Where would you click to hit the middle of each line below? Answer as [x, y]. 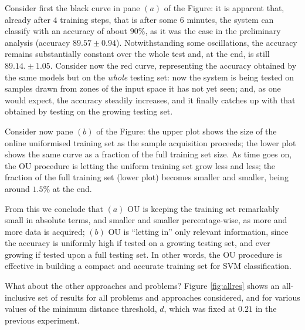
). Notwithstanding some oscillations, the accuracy [207, 42]
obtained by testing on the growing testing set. [89, 111]
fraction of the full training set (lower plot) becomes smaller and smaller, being [147, 177]
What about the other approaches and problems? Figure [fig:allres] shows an [142, 286]
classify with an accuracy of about [66, 31]
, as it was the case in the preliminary [213, 31]
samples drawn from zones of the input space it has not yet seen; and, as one [143, 88]
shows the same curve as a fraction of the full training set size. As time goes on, [148, 154]
